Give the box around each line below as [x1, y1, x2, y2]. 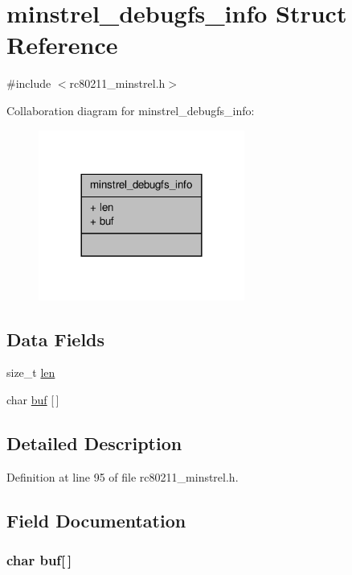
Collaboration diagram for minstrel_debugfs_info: [6, 101, 255, 118]
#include [6, 75, 51, 92]
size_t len [6, 364, 55, 381]
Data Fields [6, 326, 105, 351]
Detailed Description [6, 431, 182, 456]
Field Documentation [6, 507, 186, 532]
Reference [6, 28, 118, 61]
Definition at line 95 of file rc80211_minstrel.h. [6, 468, 239, 485]
